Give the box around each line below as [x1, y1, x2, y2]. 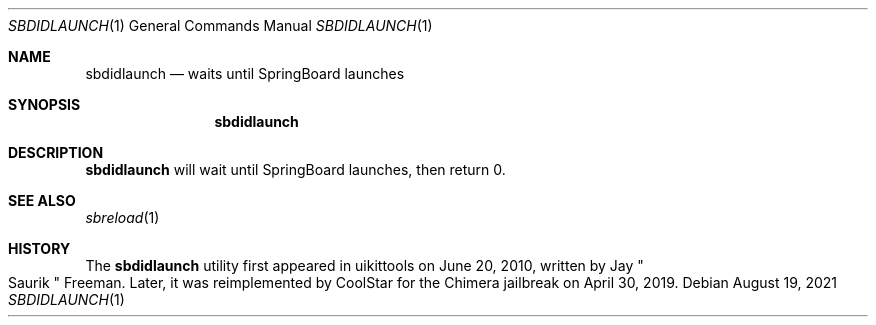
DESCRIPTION [8, 144, 104, 161]
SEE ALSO [8, 192, 76, 209]
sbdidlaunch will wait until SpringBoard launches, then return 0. [85, 161, 506, 178]
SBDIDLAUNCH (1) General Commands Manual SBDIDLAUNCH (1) [8, 17, 433, 34]
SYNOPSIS [8, 96, 81, 113]
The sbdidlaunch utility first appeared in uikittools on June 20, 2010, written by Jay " [85, 257, 644, 274]
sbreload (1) [85, 209, 160, 226]
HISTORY [8, 240, 71, 257]
